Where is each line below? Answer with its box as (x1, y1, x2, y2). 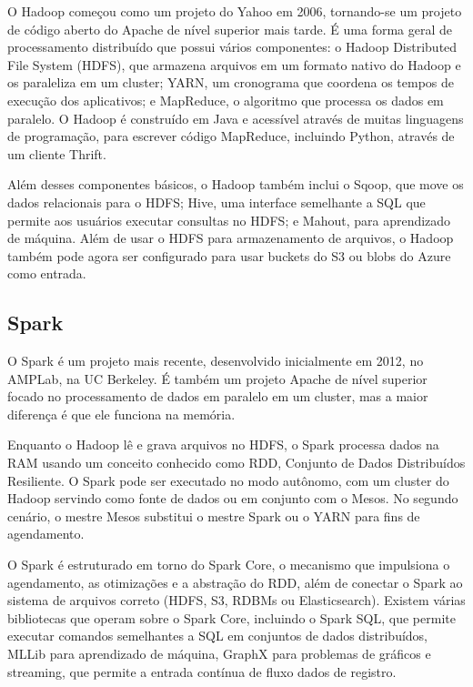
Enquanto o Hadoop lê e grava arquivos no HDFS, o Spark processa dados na (7, 435, 439, 454)
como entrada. (7, 264, 86, 283)
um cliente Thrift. (7, 144, 106, 163)
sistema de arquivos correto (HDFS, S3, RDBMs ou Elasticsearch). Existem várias (7, 591, 466, 610)
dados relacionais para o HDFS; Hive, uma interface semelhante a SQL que (7, 192, 426, 211)
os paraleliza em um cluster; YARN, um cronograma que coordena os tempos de (7, 73, 455, 92)
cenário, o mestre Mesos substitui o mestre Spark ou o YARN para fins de (7, 506, 420, 525)
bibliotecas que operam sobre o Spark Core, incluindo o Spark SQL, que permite (7, 608, 456, 627)
